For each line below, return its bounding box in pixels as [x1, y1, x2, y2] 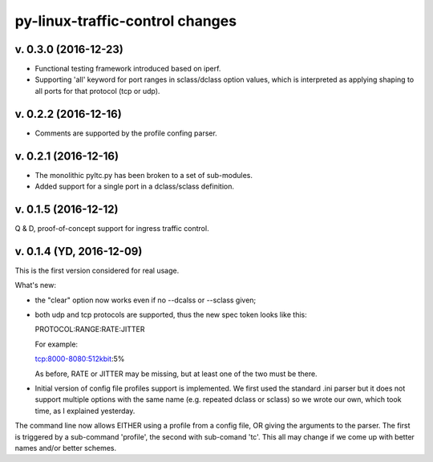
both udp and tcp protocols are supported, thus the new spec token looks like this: [34, 310, 308, 320]
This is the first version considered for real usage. [14, 265, 180, 275]
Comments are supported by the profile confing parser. [34, 128, 218, 138]
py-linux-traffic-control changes [14, 12, 237, 30]
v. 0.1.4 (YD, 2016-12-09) [14, 245, 143, 258]
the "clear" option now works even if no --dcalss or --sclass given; [34, 295, 257, 305]
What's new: [14, 281, 56, 290]
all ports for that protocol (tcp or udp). [34, 86, 160, 95]
